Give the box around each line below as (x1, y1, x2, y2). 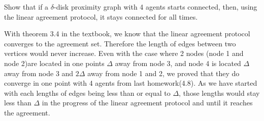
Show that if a (4, 2, 49, 12)
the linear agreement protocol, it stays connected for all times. (4, 11, 198, 22)
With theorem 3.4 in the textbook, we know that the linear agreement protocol (4, 28, 250, 39)
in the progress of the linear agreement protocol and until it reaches (42, 97, 253, 108)
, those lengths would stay (179, 87, 260, 98)
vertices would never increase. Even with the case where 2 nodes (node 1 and (4, 48, 244, 58)
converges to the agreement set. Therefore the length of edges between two (4, 38, 236, 48)
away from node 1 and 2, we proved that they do (87, 68, 240, 78)
